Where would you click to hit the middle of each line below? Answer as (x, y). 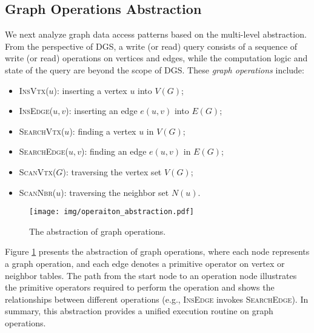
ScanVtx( (38, 171)
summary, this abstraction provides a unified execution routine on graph (139, 311)
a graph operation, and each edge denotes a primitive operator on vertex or (145, 263)
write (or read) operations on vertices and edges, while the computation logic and (156, 58)
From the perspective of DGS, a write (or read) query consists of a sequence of (151, 46)
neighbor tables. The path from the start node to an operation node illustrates (151, 275)
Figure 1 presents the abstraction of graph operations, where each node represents (157, 251)
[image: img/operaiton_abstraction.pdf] (112, 212)
